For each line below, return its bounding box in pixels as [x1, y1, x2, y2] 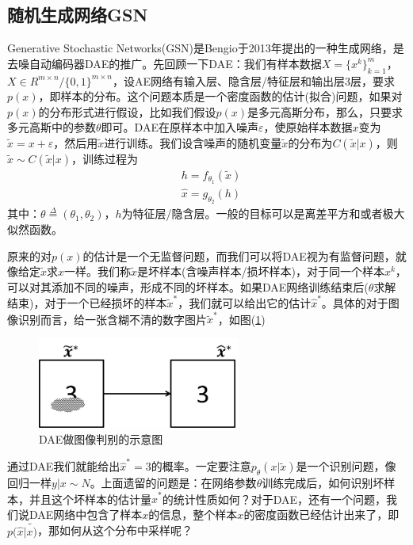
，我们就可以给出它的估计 [178, 295, 312, 311]
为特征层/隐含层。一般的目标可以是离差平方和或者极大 [121, 205, 405, 222]
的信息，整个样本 [148, 505, 238, 522]
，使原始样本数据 [263, 119, 353, 135]
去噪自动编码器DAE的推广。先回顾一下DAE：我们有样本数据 [7, 55, 322, 71]
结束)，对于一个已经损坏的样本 [7, 295, 167, 311]
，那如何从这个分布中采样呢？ [36, 522, 193, 539]
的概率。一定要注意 [151, 458, 251, 474]
